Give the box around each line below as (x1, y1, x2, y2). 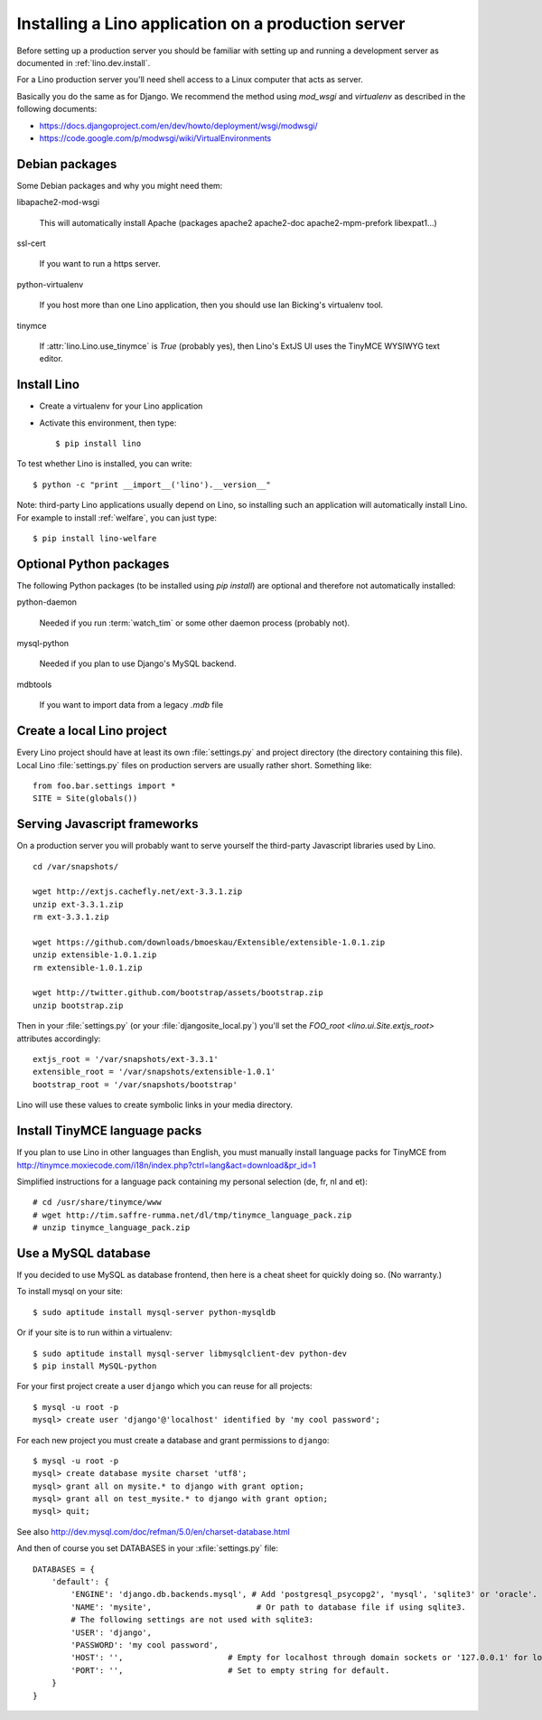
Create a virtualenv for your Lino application (39, 400, 203, 411)
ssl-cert (16, 238, 46, 249)
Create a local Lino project (16, 723, 167, 738)
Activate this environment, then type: (39, 417, 177, 428)
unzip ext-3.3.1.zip (33, 899, 124, 909)
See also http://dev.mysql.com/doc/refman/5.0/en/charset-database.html (16, 1526, 291, 1537)
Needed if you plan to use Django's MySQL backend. (39, 658, 237, 669)
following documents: (16, 104, 98, 115)
